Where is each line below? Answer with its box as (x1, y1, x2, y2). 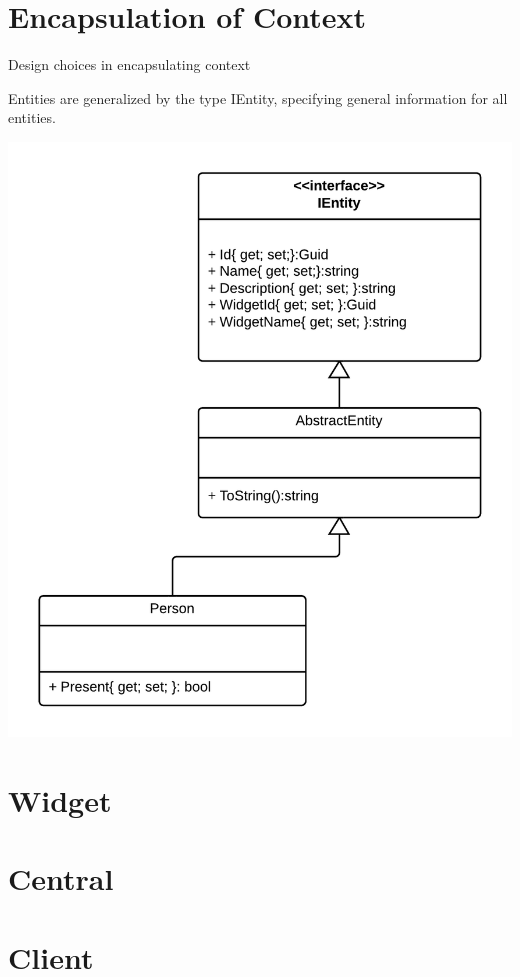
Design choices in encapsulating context (8, 54, 251, 75)
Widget (8, 780, 112, 821)
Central (8, 858, 114, 899)
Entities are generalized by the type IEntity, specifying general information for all (8, 87, 508, 108)
